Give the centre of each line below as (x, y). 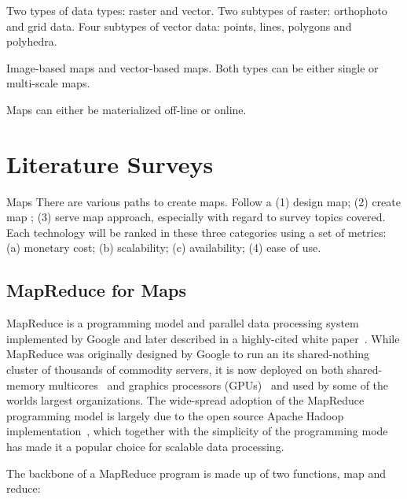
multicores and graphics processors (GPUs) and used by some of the (219, 384)
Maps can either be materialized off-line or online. (126, 109)
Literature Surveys (110, 163)
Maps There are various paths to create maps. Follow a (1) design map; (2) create (203, 201)
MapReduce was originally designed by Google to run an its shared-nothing (188, 354)
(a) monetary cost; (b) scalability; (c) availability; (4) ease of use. (164, 248)
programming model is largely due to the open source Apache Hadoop (175, 415)
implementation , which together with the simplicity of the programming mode (197, 431)
